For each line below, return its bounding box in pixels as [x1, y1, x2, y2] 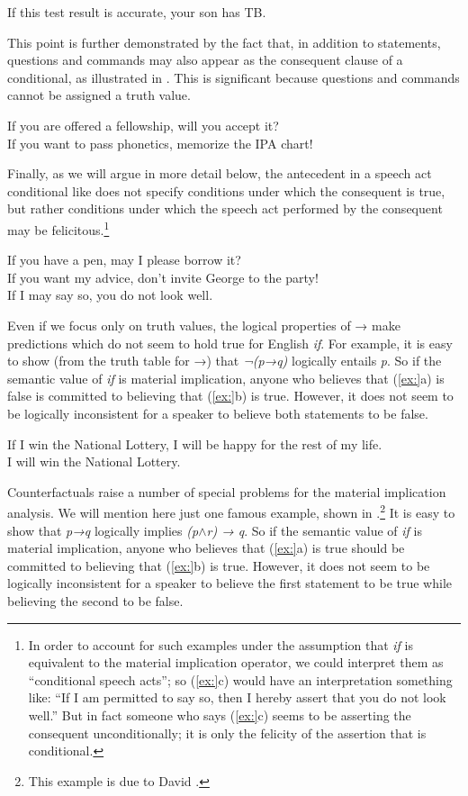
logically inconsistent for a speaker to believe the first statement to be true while [7, 574, 453, 592]
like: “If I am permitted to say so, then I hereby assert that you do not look [28, 688, 446, 707]
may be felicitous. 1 [7, 217, 110, 239]
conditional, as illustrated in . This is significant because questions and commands [7, 68, 460, 86]
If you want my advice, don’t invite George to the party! [7, 267, 319, 286]
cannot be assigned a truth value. [7, 86, 191, 104]
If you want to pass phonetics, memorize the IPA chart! [7, 133, 313, 152]
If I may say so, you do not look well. [7, 285, 213, 304]
